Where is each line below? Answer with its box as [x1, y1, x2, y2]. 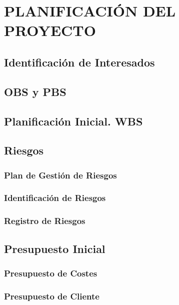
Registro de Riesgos [4, 214, 85, 227]
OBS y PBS [4, 83, 66, 99]
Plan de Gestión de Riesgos [4, 168, 117, 181]
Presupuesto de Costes [4, 266, 97, 279]
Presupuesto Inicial [4, 240, 105, 256]
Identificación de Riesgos [4, 191, 106, 204]
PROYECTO [4, 20, 96, 40]
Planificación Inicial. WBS [4, 113, 143, 128]
